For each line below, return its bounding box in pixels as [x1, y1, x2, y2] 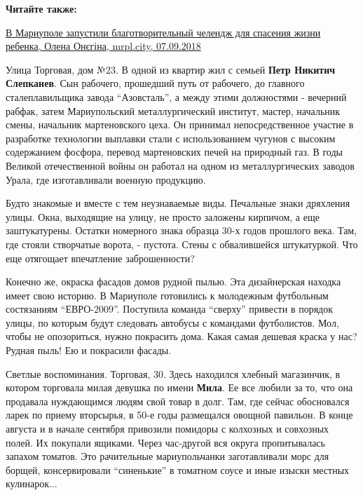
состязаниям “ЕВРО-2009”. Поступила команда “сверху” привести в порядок [6, 301, 334, 316]
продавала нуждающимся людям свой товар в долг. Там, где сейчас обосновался [6, 393, 350, 408]
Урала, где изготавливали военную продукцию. [6, 172, 206, 187]
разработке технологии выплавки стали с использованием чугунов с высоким [6, 130, 336, 145]
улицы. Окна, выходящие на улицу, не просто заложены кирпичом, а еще [6, 209, 320, 224]
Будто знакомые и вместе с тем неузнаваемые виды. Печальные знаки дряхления [6, 196, 350, 210]
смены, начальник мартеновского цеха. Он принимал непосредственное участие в [6, 117, 354, 132]
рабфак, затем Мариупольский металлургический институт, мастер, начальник [6, 103, 341, 118]
